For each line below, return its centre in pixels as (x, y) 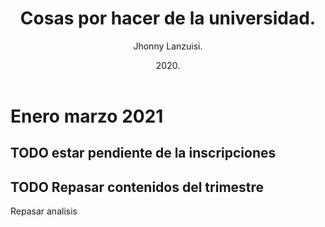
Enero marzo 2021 (87, 116)
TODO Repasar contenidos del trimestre (137, 187)
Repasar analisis (44, 211)
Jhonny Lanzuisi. (168, 46)
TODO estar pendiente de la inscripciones (143, 153)
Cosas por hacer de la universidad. (168, 18)
